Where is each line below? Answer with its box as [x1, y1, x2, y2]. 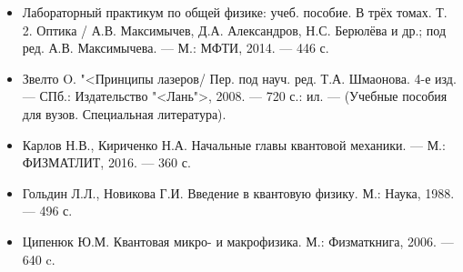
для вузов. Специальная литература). [22, 104, 226, 123]
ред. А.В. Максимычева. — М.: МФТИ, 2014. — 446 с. [22, 38, 329, 57]
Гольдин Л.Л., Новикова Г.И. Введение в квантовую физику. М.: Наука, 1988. [22, 183, 455, 202]
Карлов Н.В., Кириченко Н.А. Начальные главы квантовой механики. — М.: [22, 135, 446, 154]
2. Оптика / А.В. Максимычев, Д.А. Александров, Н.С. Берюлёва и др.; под [22, 20, 447, 39]
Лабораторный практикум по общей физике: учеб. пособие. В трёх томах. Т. [22, 3, 448, 21]
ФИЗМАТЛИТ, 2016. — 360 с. [22, 153, 191, 172]
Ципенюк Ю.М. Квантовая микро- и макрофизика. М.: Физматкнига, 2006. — [22, 231, 454, 250]
